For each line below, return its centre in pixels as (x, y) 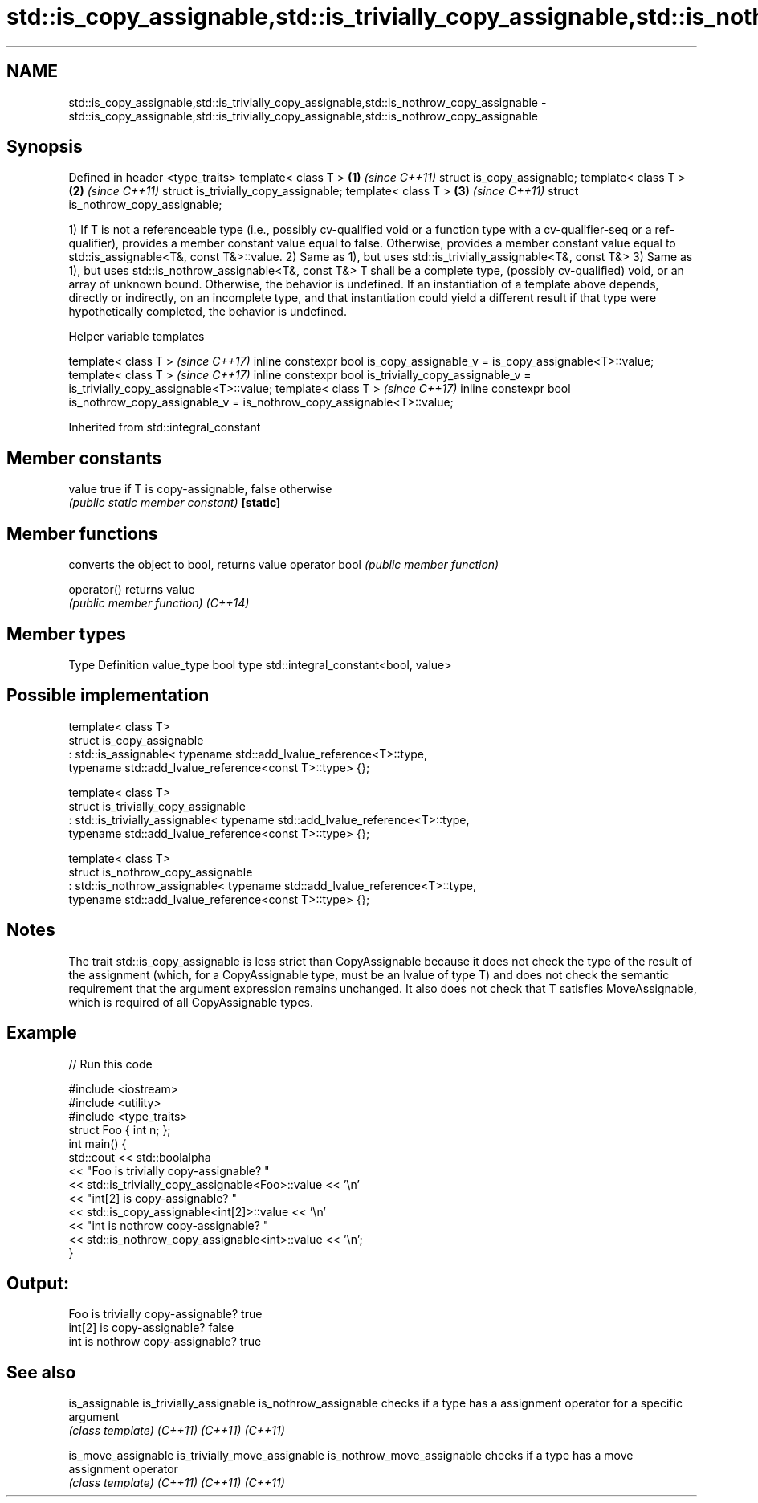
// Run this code (110, 1064)
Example (42, 1033)
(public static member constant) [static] (175, 503)
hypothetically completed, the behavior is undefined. (208, 312)
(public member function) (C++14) (159, 603)
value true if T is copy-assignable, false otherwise (200, 489)
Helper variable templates (137, 337)
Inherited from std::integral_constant (165, 427)
